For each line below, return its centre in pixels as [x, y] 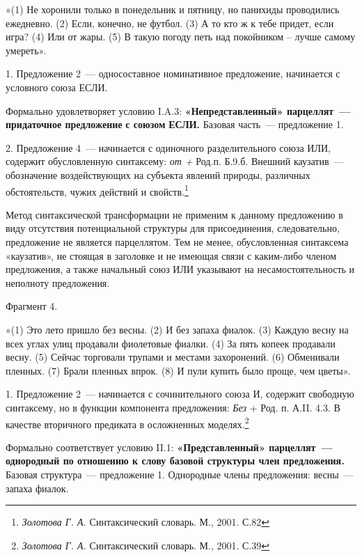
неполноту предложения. [58, 282]
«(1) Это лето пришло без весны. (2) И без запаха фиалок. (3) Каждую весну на [177, 329]
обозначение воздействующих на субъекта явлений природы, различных [158, 174]
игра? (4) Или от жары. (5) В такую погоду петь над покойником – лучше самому [181, 37]
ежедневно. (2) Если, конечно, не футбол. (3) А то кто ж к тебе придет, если [170, 23]
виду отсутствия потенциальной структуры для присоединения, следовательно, [173, 228]
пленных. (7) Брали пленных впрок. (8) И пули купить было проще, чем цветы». [178, 370]
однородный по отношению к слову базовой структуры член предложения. [175, 461]
